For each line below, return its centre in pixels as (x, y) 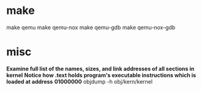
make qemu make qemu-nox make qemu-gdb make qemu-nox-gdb (91, 27)
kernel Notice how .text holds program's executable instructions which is (101, 75)
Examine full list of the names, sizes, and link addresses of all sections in (100, 69)
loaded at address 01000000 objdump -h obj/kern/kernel (79, 81)
